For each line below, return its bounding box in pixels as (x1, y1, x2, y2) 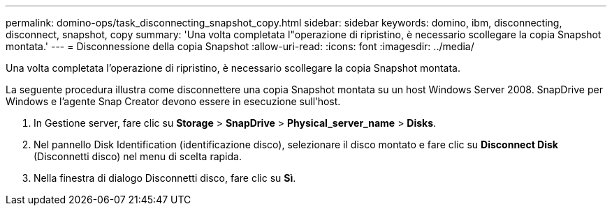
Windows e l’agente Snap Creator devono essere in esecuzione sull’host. (6, 95, 341, 107)
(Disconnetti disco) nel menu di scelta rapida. (34, 150, 242, 162)
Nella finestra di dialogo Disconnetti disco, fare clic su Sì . (34, 172, 296, 184)
